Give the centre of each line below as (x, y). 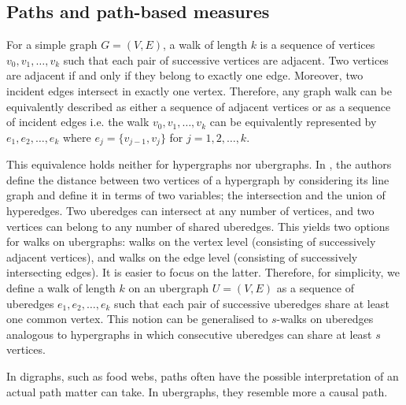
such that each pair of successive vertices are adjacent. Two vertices (226, 59)
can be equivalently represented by (293, 122)
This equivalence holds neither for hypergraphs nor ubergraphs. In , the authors (199, 164)
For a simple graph (52, 45)
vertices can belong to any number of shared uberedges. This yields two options (198, 226)
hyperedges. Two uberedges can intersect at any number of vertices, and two (190, 210)
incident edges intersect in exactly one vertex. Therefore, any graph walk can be (199, 90)
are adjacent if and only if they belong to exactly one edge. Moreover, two (185, 75)
